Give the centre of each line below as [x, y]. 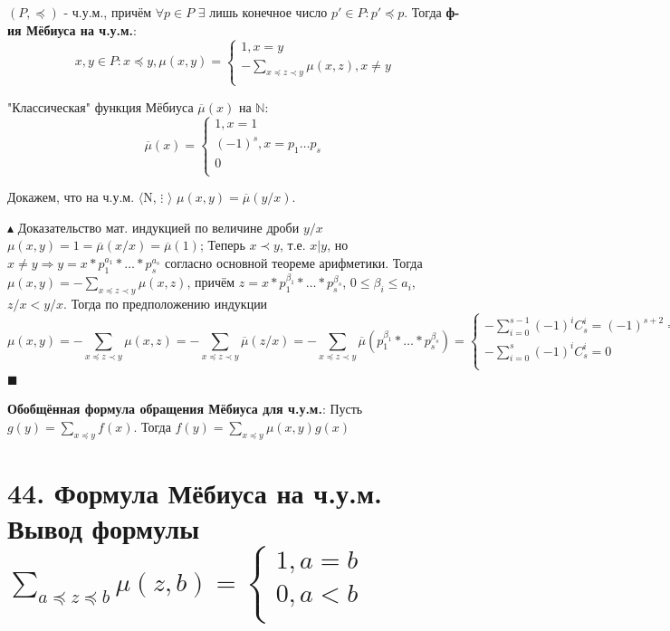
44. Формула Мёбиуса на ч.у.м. [195, 492]
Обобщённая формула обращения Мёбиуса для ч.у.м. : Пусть [185, 409]
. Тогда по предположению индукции [166, 303]
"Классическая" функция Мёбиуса [100, 106]
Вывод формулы [104, 528]
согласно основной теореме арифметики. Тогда [294, 262]
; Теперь [222, 245]
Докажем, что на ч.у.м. [71, 197]
